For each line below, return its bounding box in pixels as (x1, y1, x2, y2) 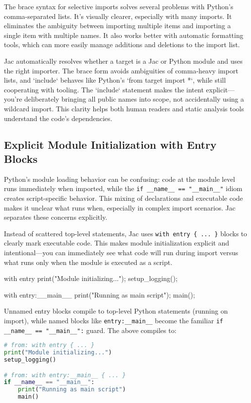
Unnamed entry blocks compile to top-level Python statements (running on (4, 306, 228, 316)
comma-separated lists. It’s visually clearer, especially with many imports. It (4, 11, 232, 21)
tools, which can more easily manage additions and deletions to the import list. (4, 39, 240, 50)
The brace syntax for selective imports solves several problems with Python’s (4, 1, 233, 11)
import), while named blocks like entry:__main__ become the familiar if (4, 315, 223, 325)
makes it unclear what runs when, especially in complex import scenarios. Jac (4, 202, 235, 212)
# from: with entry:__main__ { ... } (4, 371, 126, 379)
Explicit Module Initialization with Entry (4, 137, 216, 152)
